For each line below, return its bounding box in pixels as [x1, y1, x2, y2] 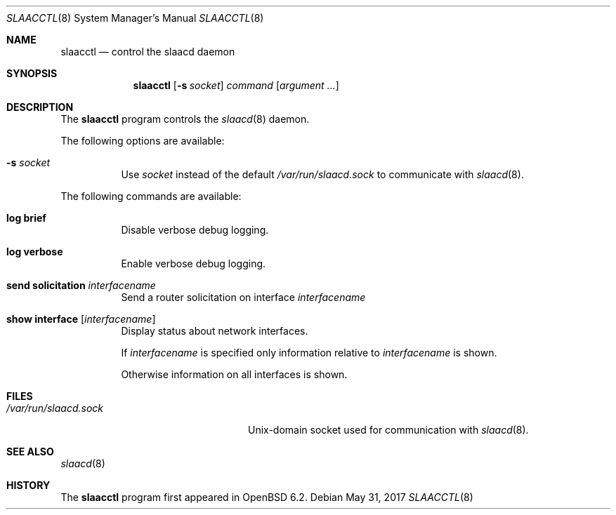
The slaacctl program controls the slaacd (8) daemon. [60, 113, 310, 125]
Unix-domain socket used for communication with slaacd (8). [248, 424, 529, 436]
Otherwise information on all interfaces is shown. [121, 368, 348, 380]
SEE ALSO [6, 446, 54, 457]
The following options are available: [60, 135, 225, 147]
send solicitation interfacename [6, 279, 156, 291]
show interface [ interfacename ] [6, 313, 156, 325]
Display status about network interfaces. [121, 325, 308, 337]
